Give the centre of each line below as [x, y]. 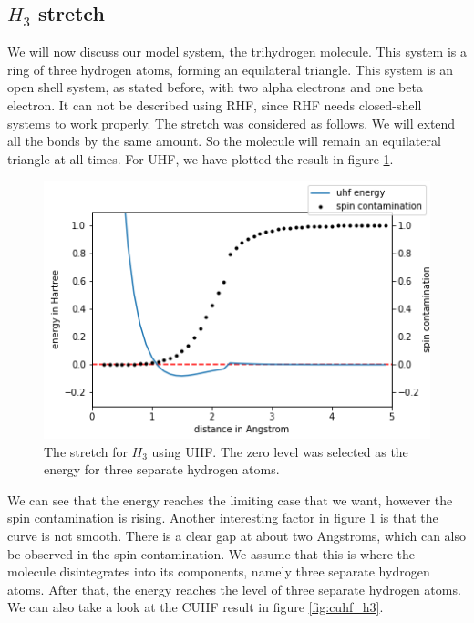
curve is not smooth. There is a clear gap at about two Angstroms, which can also [237, 535]
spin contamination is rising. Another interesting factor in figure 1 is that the [223, 518]
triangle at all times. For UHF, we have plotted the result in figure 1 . [201, 158]
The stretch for [86, 451]
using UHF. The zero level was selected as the [280, 451]
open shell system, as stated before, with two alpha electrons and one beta [215, 87]
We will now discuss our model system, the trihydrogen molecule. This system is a [237, 52]
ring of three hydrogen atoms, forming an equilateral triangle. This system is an [231, 69]
